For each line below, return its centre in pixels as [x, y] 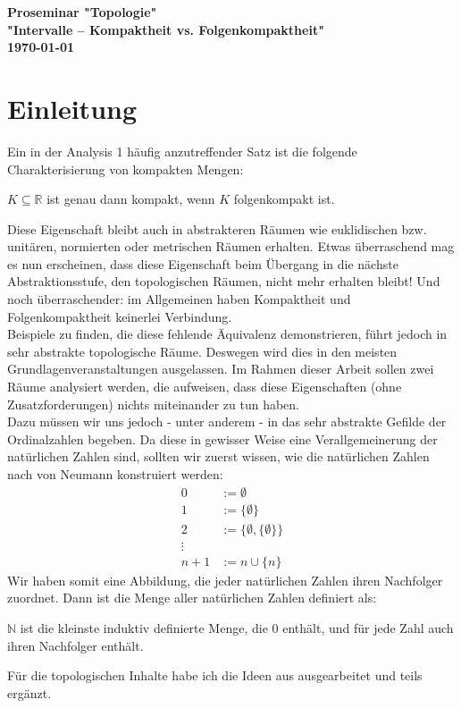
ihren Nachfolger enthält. [75, 645]
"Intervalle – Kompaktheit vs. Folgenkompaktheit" [166, 29]
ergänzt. [29, 692]
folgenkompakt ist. [284, 199]
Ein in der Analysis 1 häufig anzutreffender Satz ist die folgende [182, 151]
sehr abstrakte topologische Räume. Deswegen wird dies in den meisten [202, 351]
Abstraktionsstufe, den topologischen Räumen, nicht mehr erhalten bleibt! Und [224, 281]
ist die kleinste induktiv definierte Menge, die [144, 627]
